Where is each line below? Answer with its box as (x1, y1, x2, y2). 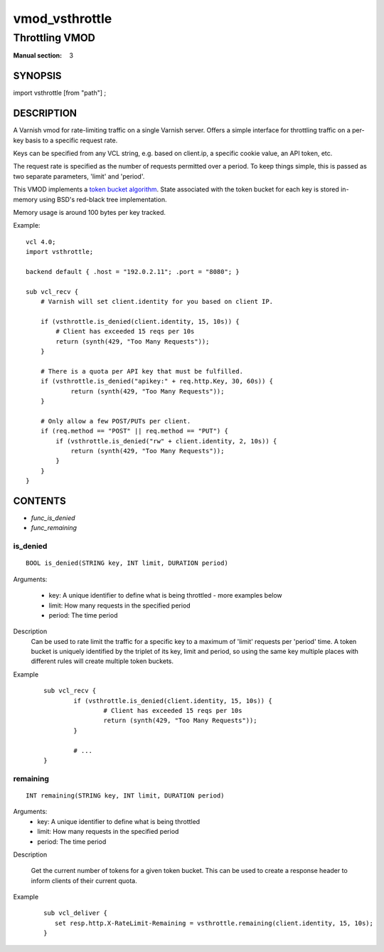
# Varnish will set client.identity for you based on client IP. (40, 297, 274, 306)
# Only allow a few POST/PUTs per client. (40, 417, 191, 425)
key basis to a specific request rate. (13, 136, 118, 144)
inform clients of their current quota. (31, 876, 138, 885)
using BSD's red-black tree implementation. (39, 195, 167, 203)
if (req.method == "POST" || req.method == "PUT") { (40, 427, 229, 435)
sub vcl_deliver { (43, 909, 108, 917)
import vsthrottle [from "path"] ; (13, 89, 107, 97)
